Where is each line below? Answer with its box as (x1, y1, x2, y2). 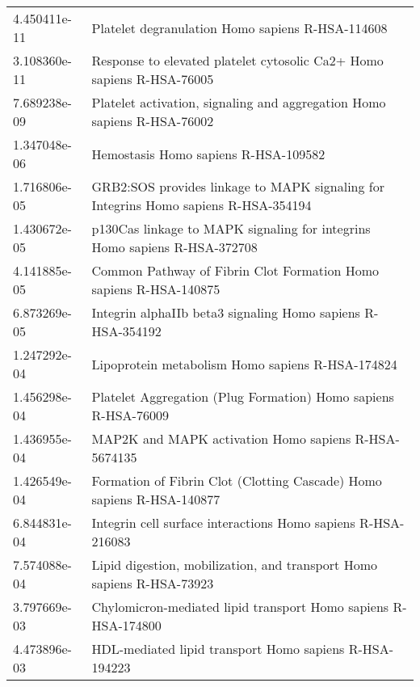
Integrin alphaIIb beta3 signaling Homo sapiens (91, 303, 360, 322)
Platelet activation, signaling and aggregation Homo (91, 93, 386, 112)
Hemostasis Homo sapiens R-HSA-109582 (91, 144, 325, 163)
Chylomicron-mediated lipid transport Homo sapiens (91, 597, 389, 616)
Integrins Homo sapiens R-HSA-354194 (91, 196, 312, 214)
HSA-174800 (91, 616, 162, 634)
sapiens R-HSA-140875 (91, 280, 220, 298)
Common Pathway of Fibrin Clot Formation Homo (91, 261, 379, 280)
